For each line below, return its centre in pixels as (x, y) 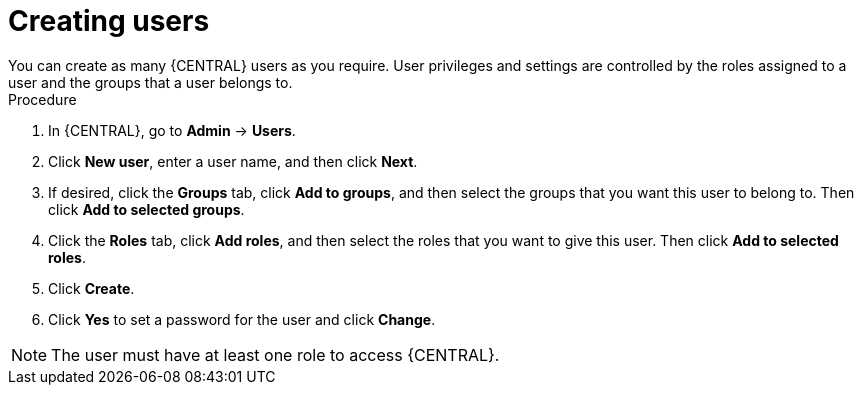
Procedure (42, 99)
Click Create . (91, 288)
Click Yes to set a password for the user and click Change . (242, 319)
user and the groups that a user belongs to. (150, 82)
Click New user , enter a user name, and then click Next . (233, 161)
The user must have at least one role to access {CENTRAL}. (275, 354)
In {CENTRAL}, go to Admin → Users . (172, 130)
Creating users (109, 21)
